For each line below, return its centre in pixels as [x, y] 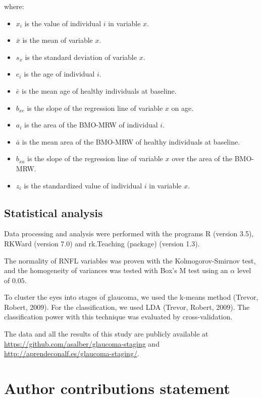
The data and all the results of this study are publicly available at [106, 334]
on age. [182, 108]
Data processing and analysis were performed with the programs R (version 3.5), [129, 234]
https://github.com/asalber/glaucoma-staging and [82, 343]
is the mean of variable [58, 40]
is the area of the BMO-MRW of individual [91, 125]
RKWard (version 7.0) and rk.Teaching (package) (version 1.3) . [102, 243]
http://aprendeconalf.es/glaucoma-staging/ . [72, 353]
